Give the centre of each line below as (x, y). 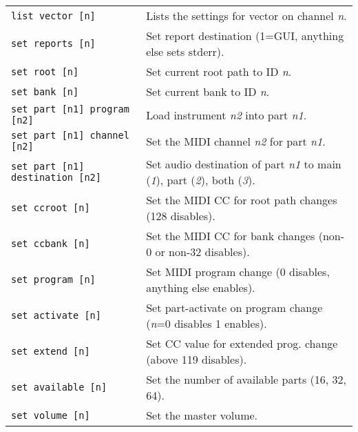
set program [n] (53, 279)
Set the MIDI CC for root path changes (242, 200)
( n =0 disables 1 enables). (207, 323)
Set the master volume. (202, 415)
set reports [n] (53, 43)
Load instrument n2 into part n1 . (227, 115)
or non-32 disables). (202, 252)
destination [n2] (56, 177)
